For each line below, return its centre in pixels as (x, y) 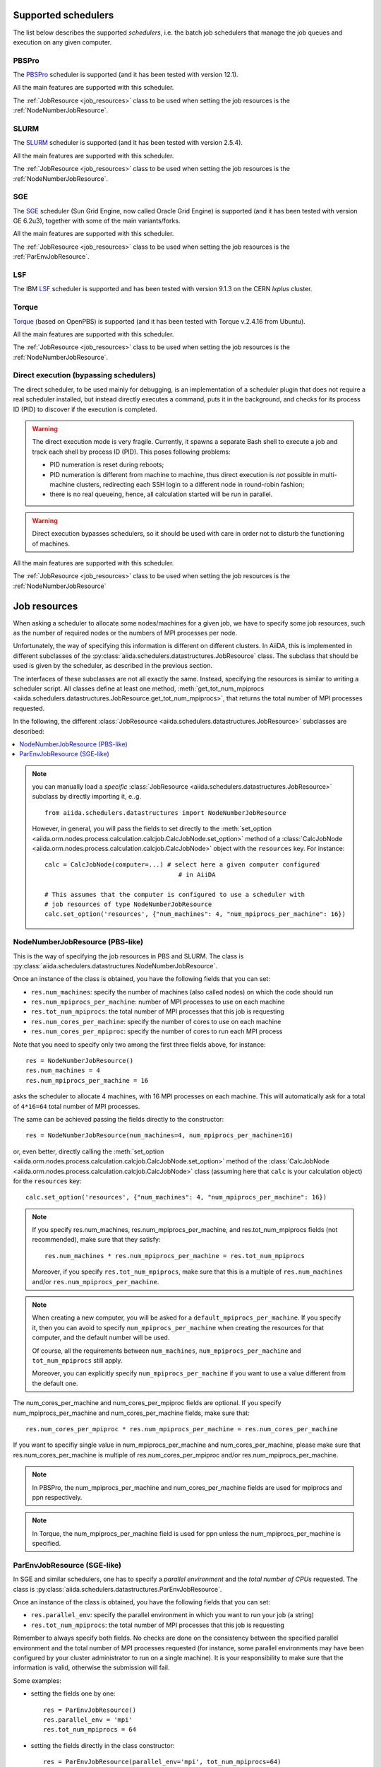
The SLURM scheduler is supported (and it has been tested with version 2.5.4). (128, 143)
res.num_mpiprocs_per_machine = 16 (87, 1080)
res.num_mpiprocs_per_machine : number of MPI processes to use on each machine (158, 1002)
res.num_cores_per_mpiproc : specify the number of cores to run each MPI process (157, 1031)
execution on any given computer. (62, 42)
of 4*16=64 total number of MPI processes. (77, 1106)
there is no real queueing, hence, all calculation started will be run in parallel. (161, 494)
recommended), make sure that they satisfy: (96, 1240)
